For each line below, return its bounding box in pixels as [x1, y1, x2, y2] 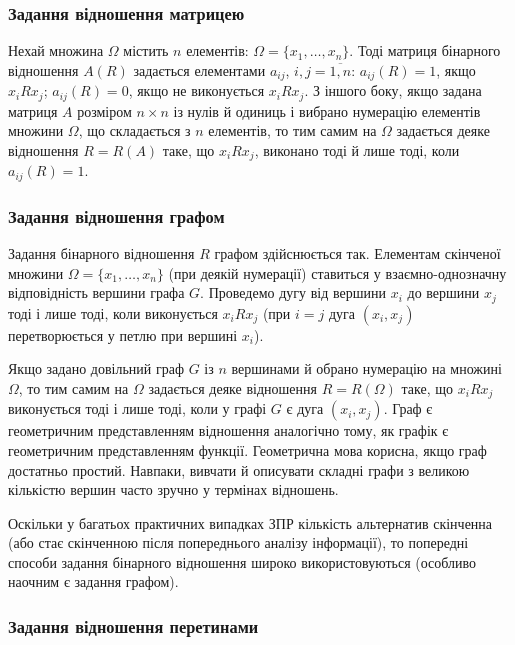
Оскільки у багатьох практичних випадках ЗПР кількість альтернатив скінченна [8, 512, 493, 533]
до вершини [407, 282, 480, 303]
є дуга [286, 398, 324, 419]
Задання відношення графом [8, 203, 225, 228]
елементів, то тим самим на [208, 120, 377, 141]
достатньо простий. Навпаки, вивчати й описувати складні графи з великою [8, 459, 470, 480]
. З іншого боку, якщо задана [304, 80, 482, 101]
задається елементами [133, 59, 266, 80]
